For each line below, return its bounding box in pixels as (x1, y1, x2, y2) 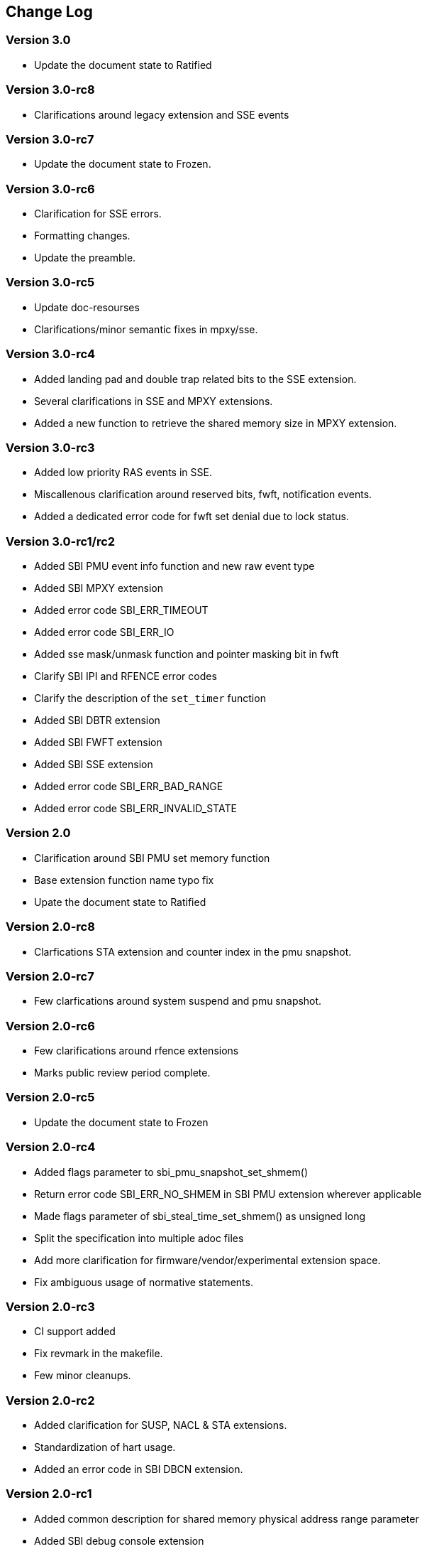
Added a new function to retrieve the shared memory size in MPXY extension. (34, 416, 397, 429)
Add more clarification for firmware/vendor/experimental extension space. (34, 1253, 381, 1266)
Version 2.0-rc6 (6, 1018, 95, 1033)
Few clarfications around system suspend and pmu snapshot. (34, 995, 322, 1008)
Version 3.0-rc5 (6, 275, 95, 290)
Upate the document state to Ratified (34, 895, 206, 908)
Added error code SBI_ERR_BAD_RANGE (34, 780, 223, 793)
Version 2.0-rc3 (6, 1299, 95, 1314)
